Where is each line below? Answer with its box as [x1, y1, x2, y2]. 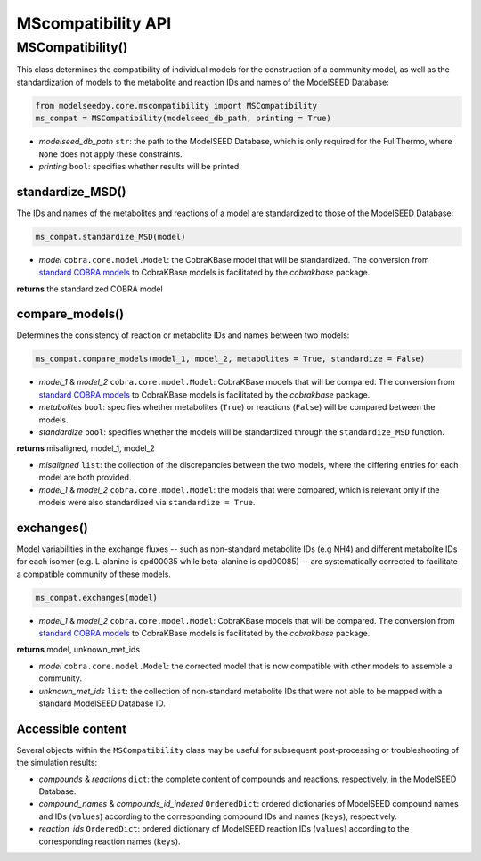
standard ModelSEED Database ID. [38, 698, 166, 709]
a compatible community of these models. [16, 569, 171, 579]
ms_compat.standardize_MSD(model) [35, 232, 186, 242]
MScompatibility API [16, 13, 172, 33]
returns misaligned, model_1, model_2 [16, 443, 156, 454]
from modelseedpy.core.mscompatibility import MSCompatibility [35, 101, 318, 111]
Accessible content [16, 721, 127, 736]
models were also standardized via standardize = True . [38, 496, 256, 507]
